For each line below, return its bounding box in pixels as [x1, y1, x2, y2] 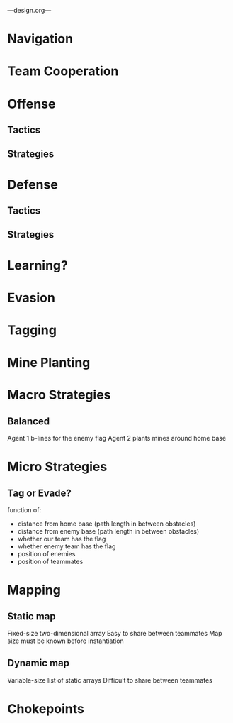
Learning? [7, 257, 69, 273]
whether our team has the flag [17, 535, 106, 543]
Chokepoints [7, 701, 85, 717]
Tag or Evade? [7, 487, 72, 499]
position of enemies [17, 550, 76, 558]
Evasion [7, 289, 55, 306]
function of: [7, 506, 41, 514]
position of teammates [17, 557, 84, 566]
